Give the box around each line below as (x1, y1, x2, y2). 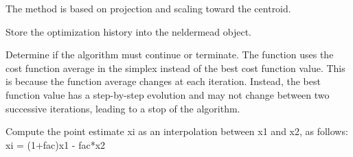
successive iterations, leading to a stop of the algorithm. (5, 101, 240, 115)
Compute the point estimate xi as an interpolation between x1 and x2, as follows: (5, 124, 348, 138)
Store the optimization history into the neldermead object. (5, 24, 251, 38)
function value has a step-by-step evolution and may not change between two (5, 87, 330, 101)
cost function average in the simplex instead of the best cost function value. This (5, 60, 345, 75)
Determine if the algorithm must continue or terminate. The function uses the (5, 47, 334, 62)
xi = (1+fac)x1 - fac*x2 (5, 137, 106, 152)
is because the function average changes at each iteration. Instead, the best (5, 74, 321, 88)
